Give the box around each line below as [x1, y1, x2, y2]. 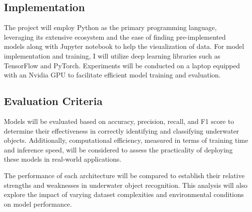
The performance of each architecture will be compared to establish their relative [4, 170, 245, 180]
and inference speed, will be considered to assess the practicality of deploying [4, 144, 233, 154]
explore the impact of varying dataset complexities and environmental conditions [4, 189, 244, 199]
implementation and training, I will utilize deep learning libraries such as [4, 50, 220, 61]
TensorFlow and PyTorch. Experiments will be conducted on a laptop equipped [4, 60, 240, 70]
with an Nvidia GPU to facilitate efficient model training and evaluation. [4, 70, 221, 80]
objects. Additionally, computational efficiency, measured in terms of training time [4, 135, 248, 145]
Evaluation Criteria [4, 93, 103, 108]
